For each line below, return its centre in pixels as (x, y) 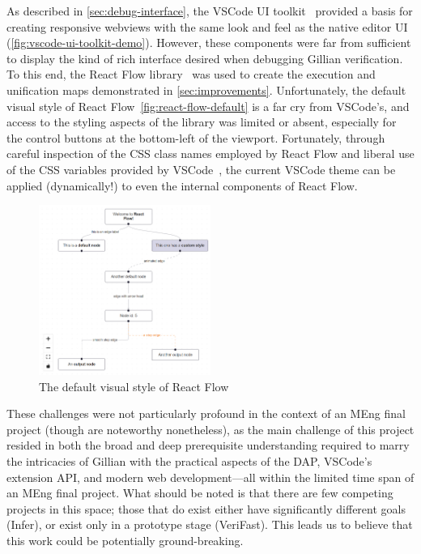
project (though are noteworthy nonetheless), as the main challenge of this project (210, 429)
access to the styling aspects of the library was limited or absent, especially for (202, 122)
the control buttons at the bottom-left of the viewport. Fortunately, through (196, 137)
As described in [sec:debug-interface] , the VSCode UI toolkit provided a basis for (210, 11)
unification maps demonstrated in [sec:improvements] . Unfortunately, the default (206, 89)
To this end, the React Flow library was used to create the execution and (191, 74)
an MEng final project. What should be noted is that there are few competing (200, 493)
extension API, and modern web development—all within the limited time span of (210, 477)
